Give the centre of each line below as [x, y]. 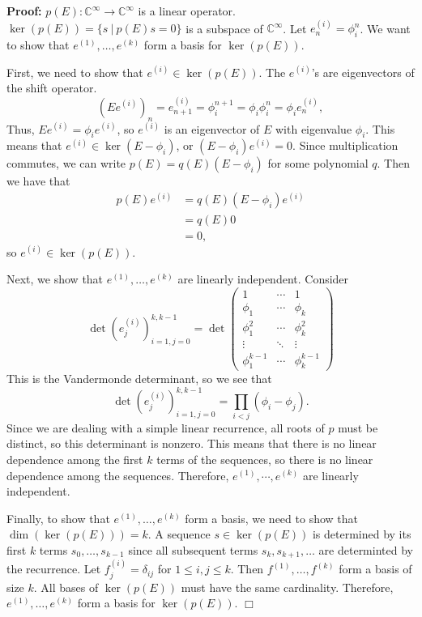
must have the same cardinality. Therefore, [287, 587]
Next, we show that [55, 279]
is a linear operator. [187, 11]
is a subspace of [224, 28]
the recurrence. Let [54, 569]
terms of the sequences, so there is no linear [265, 459]
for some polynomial [318, 163]
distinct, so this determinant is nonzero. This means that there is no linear [192, 443]
